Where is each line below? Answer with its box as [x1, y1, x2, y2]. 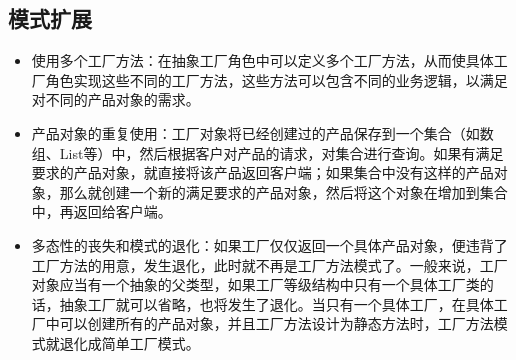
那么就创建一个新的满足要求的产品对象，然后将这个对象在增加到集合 [59, 181, 508, 202]
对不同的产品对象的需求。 [31, 89, 200, 110]
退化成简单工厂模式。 [59, 332, 200, 353]
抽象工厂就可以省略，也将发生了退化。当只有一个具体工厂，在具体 [59, 293, 494, 314]
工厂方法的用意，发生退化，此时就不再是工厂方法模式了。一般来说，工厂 [31, 254, 508, 275]
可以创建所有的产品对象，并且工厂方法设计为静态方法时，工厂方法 [59, 313, 494, 334]
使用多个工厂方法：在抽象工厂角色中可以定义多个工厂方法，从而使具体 [31, 50, 494, 71]
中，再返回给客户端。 [31, 201, 172, 222]
